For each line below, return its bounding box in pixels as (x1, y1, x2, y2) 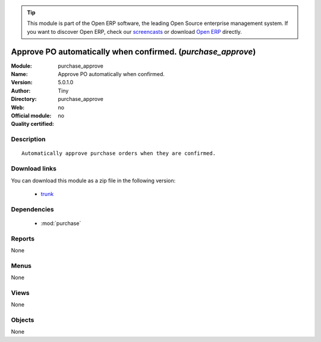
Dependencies (11, 205, 55, 213)
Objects (11, 316, 34, 324)
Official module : (11, 112, 52, 119)
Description (11, 135, 46, 144)
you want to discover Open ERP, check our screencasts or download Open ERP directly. (27, 28, 242, 35)
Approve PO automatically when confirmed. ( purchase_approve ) (11, 46, 256, 56)
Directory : (11, 96, 37, 103)
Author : (11, 87, 31, 94)
